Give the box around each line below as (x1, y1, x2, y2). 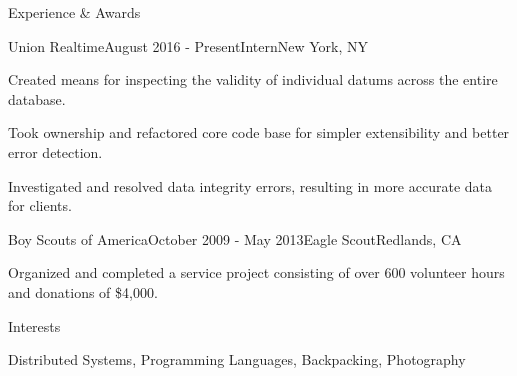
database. (8, 88, 66, 109)
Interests (8, 315, 61, 336)
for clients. (8, 195, 72, 216)
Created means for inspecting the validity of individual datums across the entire (8, 69, 498, 90)
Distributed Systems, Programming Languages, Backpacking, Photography (8, 349, 466, 370)
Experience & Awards (8, 2, 141, 22)
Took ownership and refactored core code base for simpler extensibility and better (8, 122, 510, 143)
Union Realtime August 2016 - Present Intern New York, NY (8, 35, 368, 56)
